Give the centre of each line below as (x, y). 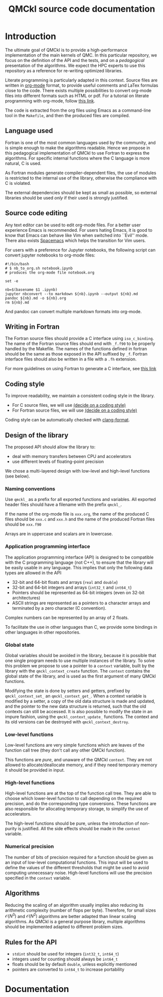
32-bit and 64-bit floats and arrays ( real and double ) (65, 582)
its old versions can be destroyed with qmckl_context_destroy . (67, 722)
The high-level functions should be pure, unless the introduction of (72, 823)
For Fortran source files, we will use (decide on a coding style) (74, 410)
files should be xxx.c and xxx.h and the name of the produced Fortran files (80, 519)
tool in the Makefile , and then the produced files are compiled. (67, 115)
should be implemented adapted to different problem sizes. (64, 927)
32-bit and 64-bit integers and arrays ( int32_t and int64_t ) (72, 587)
